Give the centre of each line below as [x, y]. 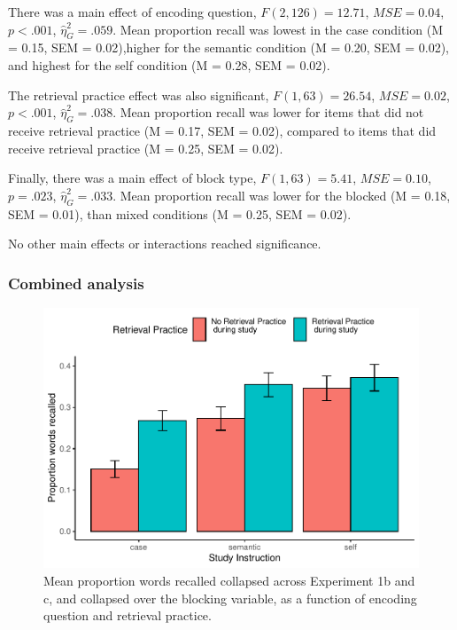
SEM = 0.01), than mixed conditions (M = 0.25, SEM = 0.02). [180, 213]
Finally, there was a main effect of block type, [132, 178]
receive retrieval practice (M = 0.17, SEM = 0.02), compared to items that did [222, 130]
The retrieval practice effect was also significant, [139, 94]
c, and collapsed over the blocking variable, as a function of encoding [230, 598]
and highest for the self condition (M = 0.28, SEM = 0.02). [169, 64]
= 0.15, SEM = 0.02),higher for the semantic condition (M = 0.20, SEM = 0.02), [228, 47]
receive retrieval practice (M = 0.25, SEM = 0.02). [146, 148]
